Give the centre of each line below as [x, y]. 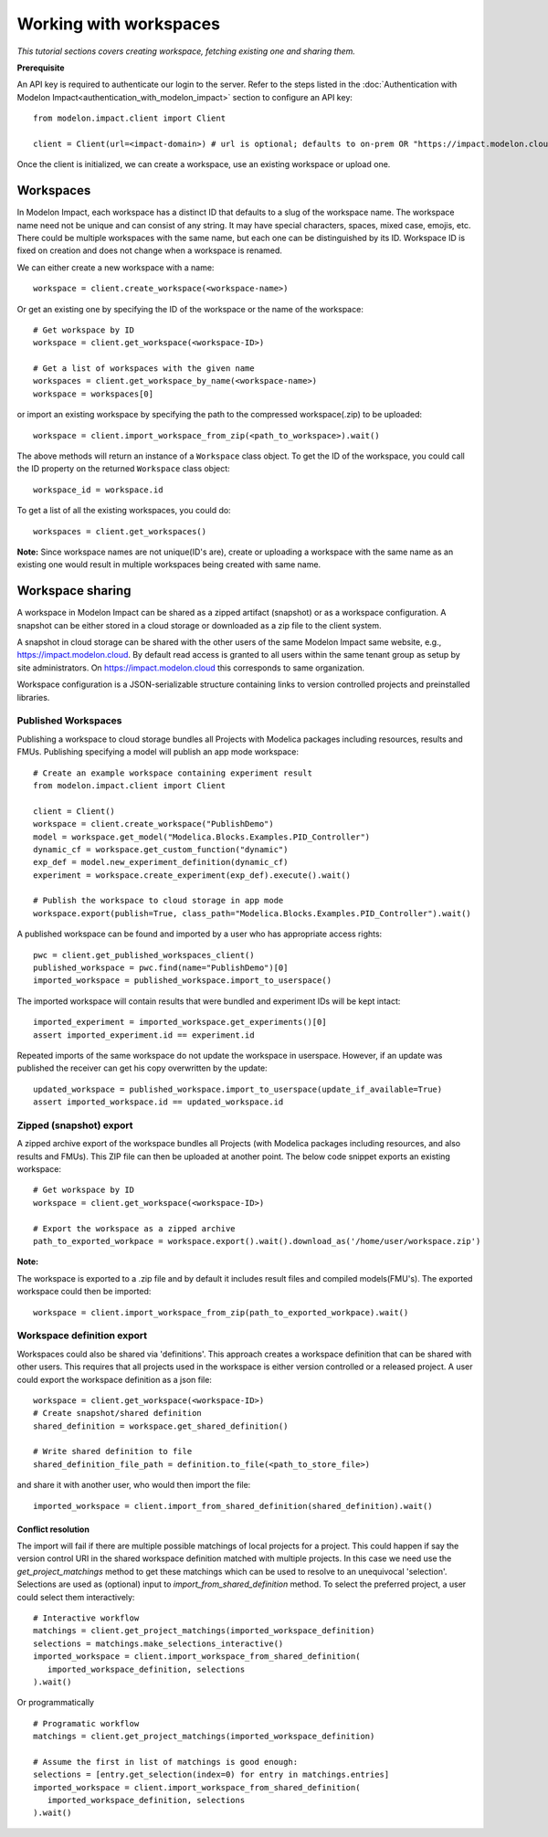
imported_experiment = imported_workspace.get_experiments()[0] [180, 1022]
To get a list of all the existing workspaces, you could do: [124, 511]
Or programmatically [56, 1703]
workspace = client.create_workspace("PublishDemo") [153, 824]
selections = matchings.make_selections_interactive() [158, 1643]
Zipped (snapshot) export [75, 1125]
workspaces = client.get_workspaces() [120, 531]
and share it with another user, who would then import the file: [134, 1485]
